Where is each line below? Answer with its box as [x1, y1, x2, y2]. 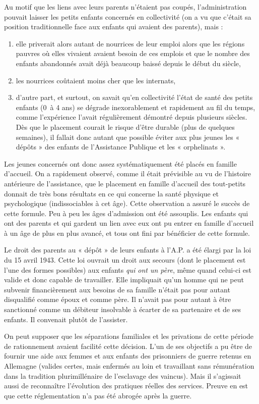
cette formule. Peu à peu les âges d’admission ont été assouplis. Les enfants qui [4, 208, 248, 218]
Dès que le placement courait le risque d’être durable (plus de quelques [16, 121, 235, 132]
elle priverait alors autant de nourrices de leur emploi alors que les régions [16, 38, 245, 48]
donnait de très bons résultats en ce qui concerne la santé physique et [4, 188, 219, 198]
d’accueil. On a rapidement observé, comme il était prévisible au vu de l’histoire [4, 168, 251, 179]
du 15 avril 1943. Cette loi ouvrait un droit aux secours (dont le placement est [4, 255, 246, 265]
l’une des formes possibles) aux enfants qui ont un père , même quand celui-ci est [4, 264, 251, 275]
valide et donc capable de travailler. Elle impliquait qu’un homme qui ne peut [4, 274, 244, 285]
